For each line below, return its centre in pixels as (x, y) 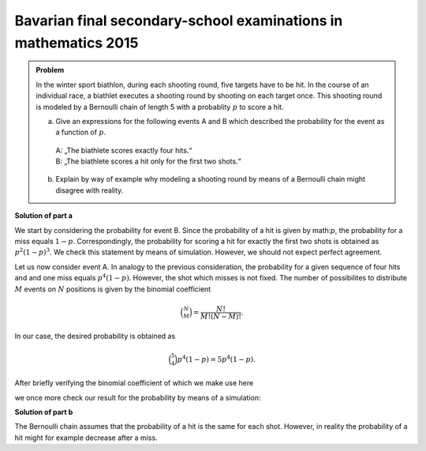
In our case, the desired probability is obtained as (95, 336)
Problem (50, 70)
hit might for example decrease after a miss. (86, 438)
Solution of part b (44, 412)
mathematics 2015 (77, 43)
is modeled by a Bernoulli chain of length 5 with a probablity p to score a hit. (160, 107)
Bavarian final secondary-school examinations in (179, 21)
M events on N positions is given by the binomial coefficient (113, 289)
